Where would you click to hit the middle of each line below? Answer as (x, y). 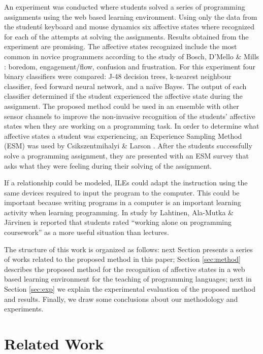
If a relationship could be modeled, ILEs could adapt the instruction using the (126, 183)
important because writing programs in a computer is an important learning (123, 202)
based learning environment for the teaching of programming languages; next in (128, 279)
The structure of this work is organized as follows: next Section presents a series (128, 249)
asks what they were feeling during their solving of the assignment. (108, 165)
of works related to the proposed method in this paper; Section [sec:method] (122, 259)
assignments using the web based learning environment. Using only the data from (131, 16)
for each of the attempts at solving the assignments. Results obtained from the (126, 36)
